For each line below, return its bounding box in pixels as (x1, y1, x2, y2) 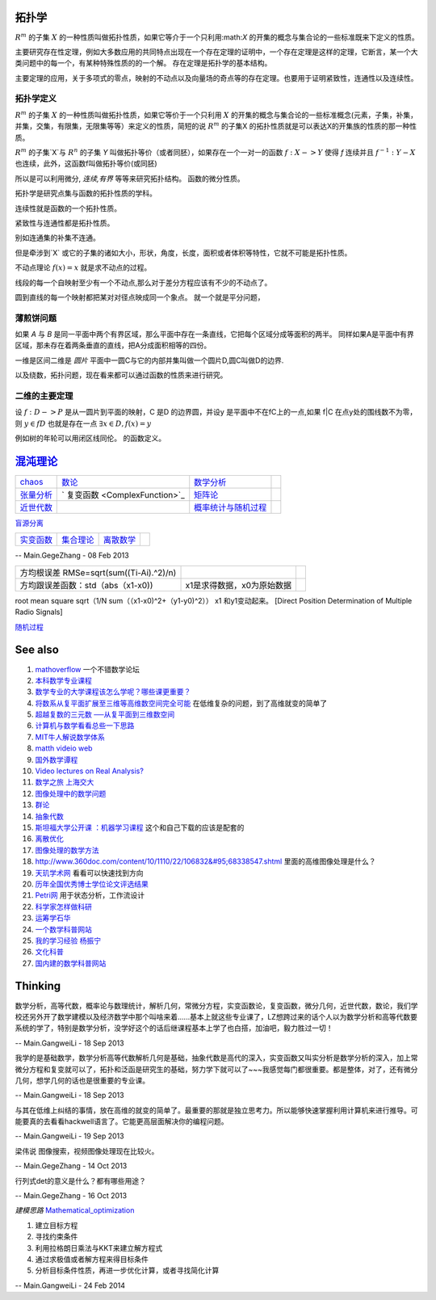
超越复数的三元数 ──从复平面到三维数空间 (35, 709, 175, 719)
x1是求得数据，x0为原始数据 (185, 579, 292, 591)
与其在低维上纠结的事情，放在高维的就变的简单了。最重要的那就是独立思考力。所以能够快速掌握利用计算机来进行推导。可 (15, 1105, 418, 1115)
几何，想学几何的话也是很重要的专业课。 (15, 1075, 149, 1085)
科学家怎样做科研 (35, 902, 92, 911)
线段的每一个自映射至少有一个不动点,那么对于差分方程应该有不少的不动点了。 (15, 277, 272, 287)
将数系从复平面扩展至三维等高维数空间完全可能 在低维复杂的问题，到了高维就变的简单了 (35, 698, 327, 708)
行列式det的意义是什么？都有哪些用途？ (15, 1176, 147, 1185)
